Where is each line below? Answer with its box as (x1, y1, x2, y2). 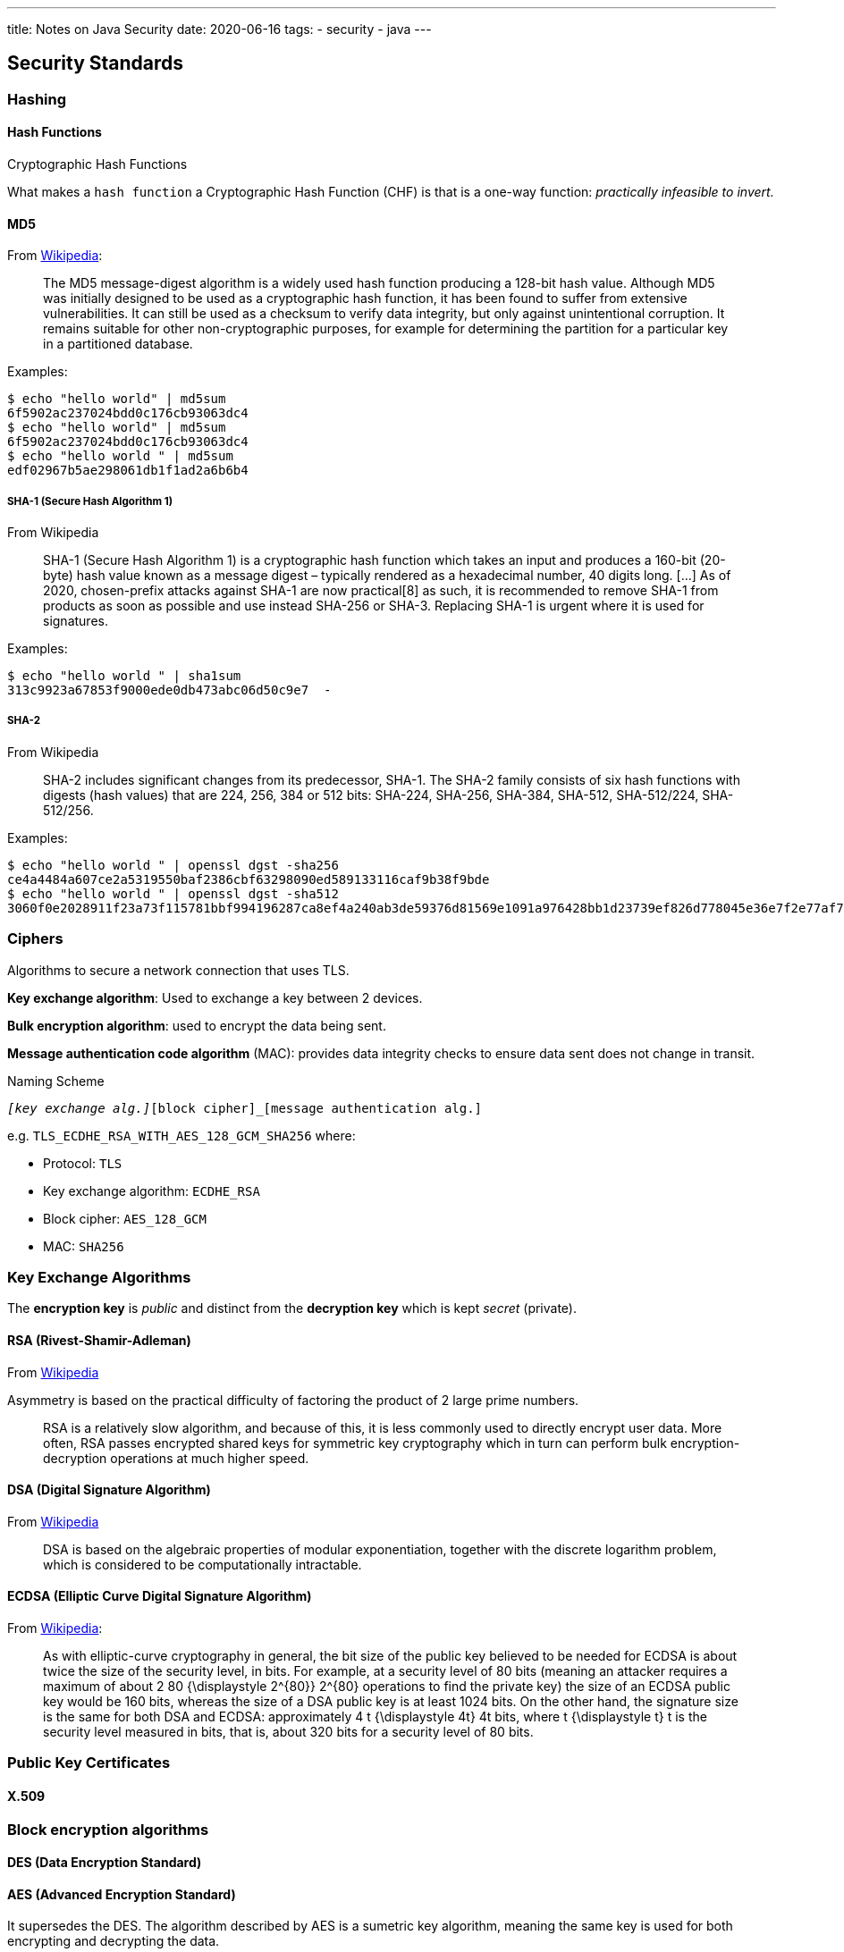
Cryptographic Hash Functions (7, 156, 188, 172)
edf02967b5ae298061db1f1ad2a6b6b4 (7, 463, 249, 478)
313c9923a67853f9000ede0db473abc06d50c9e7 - (7, 683, 332, 698)
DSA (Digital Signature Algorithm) (7, 1482, 211, 1498)
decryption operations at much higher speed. (43, 1450, 309, 1466)
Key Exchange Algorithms (7, 1267, 191, 1286)
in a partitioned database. (43, 336, 193, 352)
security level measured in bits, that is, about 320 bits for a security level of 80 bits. (43, 1724, 534, 1739)
